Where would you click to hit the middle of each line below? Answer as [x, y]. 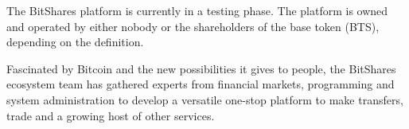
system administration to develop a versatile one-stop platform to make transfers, [205, 99]
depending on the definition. [75, 42]
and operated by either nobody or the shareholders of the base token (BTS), [193, 26]
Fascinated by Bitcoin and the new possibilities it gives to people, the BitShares [201, 68]
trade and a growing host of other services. [111, 115]
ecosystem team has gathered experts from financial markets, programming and [201, 84]
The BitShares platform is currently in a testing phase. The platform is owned [197, 10]
